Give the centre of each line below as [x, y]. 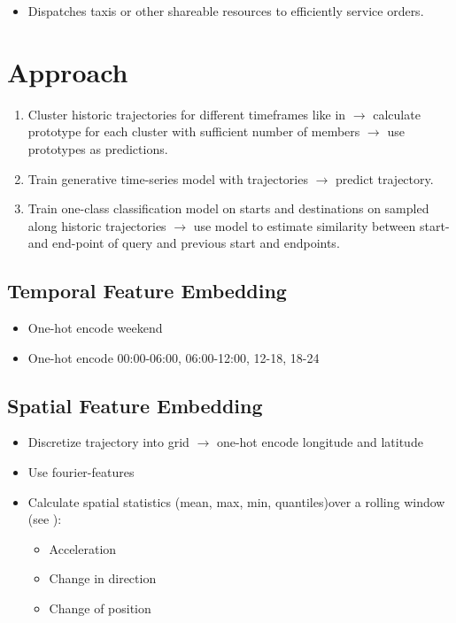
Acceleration [83, 548]
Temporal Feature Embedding [147, 291]
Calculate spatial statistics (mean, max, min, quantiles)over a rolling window [236, 501]
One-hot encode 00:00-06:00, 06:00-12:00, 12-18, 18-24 [174, 357]
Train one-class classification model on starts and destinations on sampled [228, 208]
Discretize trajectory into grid [108, 442]
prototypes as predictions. [98, 148]
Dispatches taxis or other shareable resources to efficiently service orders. [226, 11]
